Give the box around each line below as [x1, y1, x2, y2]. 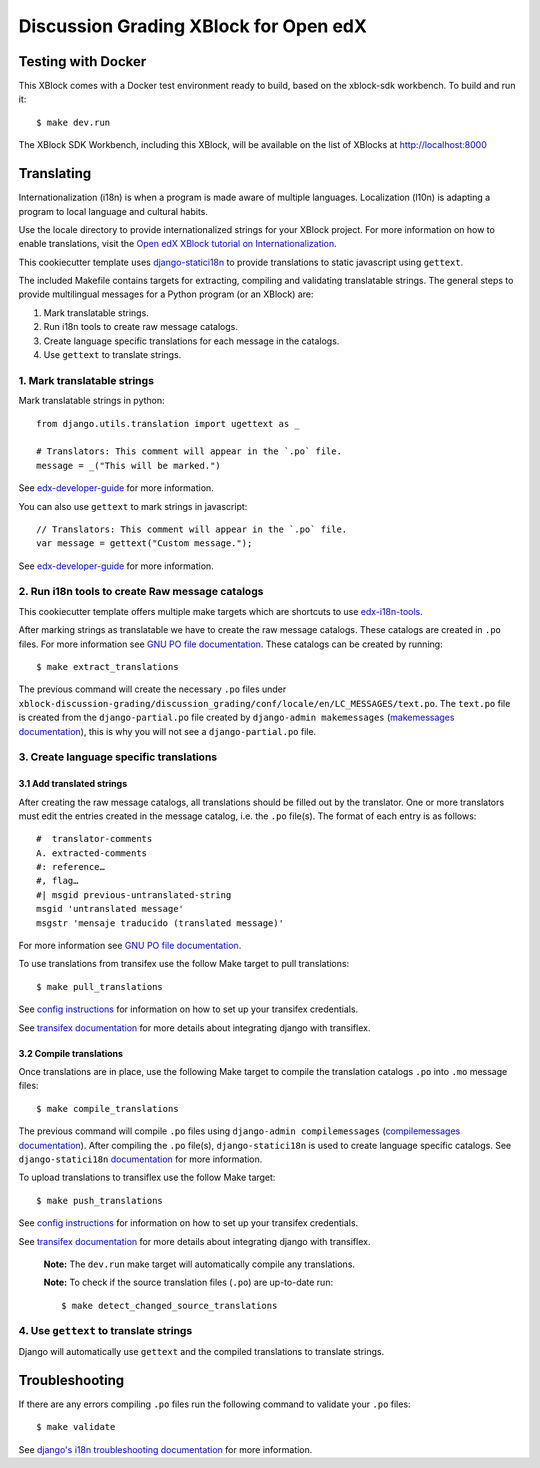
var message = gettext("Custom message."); [36, 538, 253, 549]
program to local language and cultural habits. [18, 205, 209, 217]
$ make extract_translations [36, 661, 179, 673]
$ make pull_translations [36, 981, 164, 992]
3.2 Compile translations [18, 1047, 124, 1059]
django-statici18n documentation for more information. [18, 1153, 263, 1165]
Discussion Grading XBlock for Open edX [18, 15, 367, 37]
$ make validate [36, 1421, 116, 1433]
